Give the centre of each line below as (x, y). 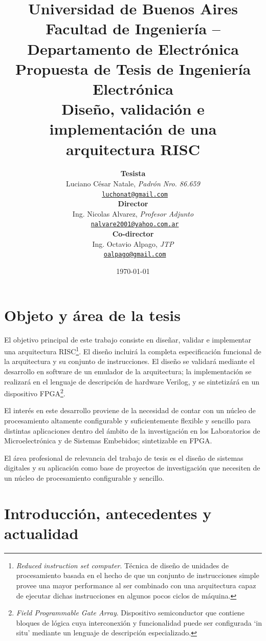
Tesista (133, 173)
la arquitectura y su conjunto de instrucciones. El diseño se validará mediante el (129, 361)
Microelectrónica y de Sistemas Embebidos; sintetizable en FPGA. (108, 441)
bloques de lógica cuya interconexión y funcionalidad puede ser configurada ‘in (139, 622)
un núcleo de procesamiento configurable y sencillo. (84, 477)
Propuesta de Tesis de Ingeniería (133, 68)
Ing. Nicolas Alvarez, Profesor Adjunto (133, 213)
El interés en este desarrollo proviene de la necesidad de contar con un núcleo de (130, 410)
